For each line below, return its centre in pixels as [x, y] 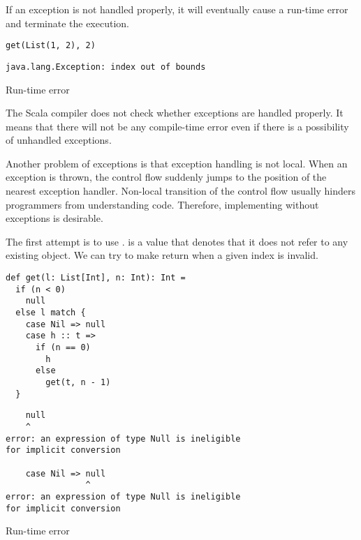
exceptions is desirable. [54, 218]
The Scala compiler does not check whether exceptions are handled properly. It [175, 113]
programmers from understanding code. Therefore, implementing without [162, 204]
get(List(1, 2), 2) [51, 46]
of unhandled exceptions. [59, 140]
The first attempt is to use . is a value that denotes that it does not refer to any [177, 241]
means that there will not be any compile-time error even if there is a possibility [177, 126]
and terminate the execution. [67, 23]
